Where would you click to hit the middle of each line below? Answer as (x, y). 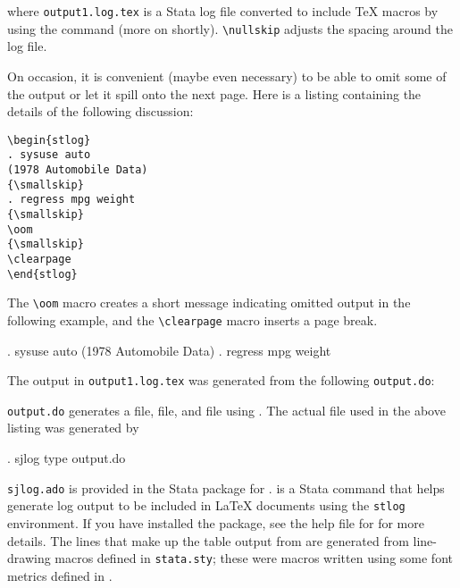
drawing (29, 558)
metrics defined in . (60, 575)
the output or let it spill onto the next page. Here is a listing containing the (214, 93)
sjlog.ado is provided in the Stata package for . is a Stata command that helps (226, 487)
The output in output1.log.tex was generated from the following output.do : (221, 380)
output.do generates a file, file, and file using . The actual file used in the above (226, 410)
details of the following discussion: (100, 111)
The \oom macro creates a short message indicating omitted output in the (209, 302)
